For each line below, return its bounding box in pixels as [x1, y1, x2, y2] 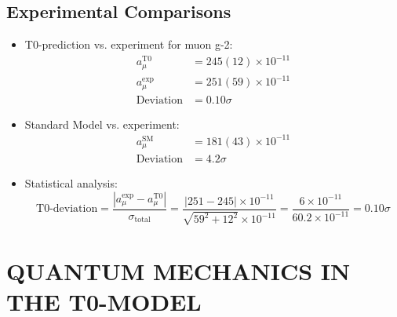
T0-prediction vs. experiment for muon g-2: [24, 36, 233, 53]
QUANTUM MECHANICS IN [6, 254, 351, 286]
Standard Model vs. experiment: [24, 115, 180, 132]
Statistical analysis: [24, 175, 118, 191]
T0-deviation [36, 203, 98, 215]
